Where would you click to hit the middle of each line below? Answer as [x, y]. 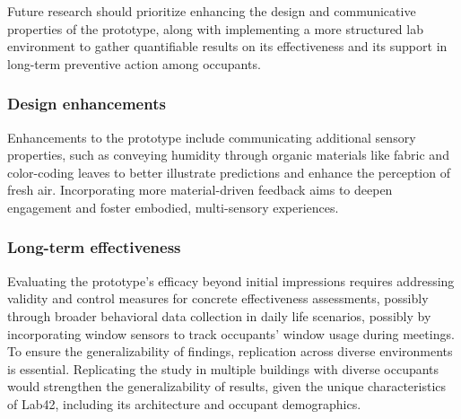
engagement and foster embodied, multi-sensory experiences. [173, 207]
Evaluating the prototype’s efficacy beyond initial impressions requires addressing [231, 280]
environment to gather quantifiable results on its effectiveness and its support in [227, 46]
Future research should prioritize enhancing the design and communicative [212, 11]
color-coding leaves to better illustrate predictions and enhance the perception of [229, 172]
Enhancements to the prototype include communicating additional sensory [212, 137]
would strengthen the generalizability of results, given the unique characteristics [227, 386]
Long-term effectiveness [94, 247]
